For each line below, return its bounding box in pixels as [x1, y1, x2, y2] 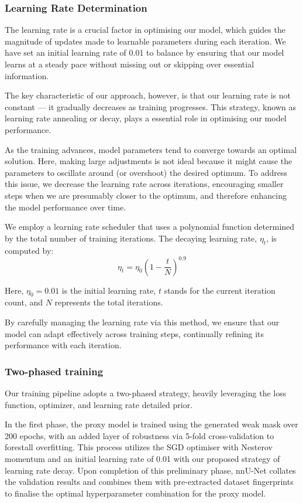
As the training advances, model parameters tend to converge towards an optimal [5, 143, 297, 155]
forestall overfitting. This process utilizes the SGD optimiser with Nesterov [5, 441, 273, 453]
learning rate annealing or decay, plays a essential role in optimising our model [5, 112, 287, 124]
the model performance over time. [5, 200, 126, 213]
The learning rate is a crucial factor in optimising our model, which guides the [5, 23, 285, 36]
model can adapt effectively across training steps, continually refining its [5, 327, 264, 339]
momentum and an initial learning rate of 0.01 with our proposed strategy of [5, 452, 280, 464]
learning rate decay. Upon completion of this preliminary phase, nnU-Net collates [5, 464, 296, 476]
